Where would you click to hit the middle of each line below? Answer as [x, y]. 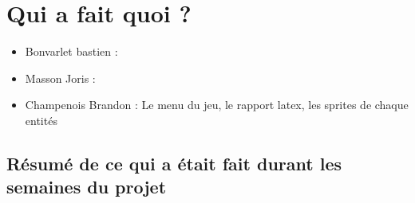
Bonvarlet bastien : [71, 51]
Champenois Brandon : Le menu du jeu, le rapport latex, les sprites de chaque [217, 105]
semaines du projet [87, 187]
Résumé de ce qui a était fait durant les [174, 163]
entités [41, 120]
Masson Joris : [60, 78]
